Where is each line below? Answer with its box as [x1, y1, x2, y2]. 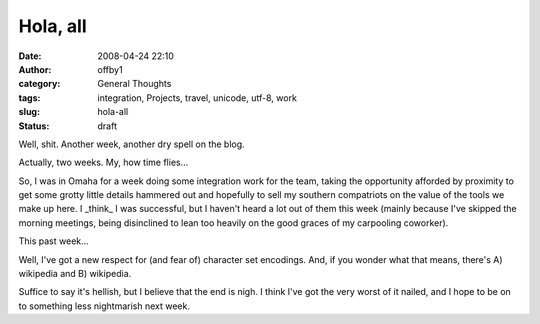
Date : [18, 50, 42, 62]
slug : [18, 106, 40, 118]
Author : [18, 63, 52, 75]
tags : [18, 91, 41, 104]
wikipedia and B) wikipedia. [18, 268, 132, 280]
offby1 [97, 63, 124, 75]
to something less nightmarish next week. [18, 300, 190, 312]
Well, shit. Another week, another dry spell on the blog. [18, 138, 245, 150]
